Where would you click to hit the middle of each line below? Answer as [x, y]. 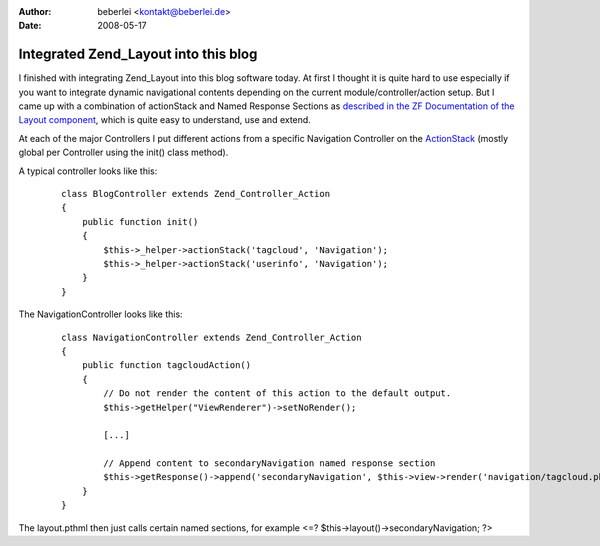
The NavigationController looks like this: [101, 314]
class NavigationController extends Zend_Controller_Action [211, 337]
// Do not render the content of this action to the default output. [277, 393]
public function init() [140, 221]
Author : [35, 11]
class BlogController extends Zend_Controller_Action [195, 194]
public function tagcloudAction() [166, 365]
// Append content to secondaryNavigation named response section [269, 463]
